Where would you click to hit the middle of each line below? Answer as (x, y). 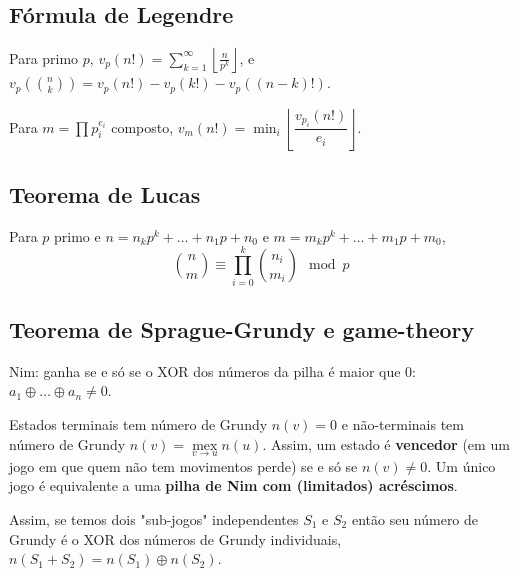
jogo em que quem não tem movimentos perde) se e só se (183, 465)
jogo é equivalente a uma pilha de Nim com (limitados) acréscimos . (233, 485)
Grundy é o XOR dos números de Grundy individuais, (175, 538)
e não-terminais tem (402, 423)
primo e (77, 235)
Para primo (44, 57)
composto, (142, 126)
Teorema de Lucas (105, 194)
